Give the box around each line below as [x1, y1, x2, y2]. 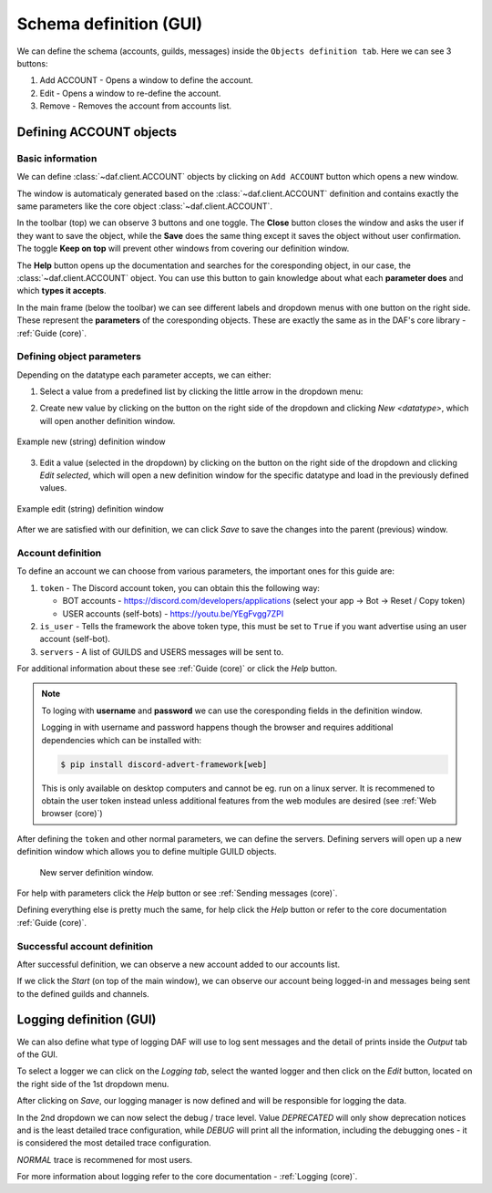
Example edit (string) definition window [16, 503, 164, 514]
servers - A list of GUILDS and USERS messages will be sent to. [39, 646, 284, 657]
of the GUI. [16, 1049, 58, 1060]
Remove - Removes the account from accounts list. [39, 100, 232, 111]
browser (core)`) [41, 808, 104, 819]
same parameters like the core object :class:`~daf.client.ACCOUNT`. [16, 201, 273, 212]
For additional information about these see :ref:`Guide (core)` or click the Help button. [16, 663, 337, 674]
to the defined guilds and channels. [16, 988, 149, 999]
